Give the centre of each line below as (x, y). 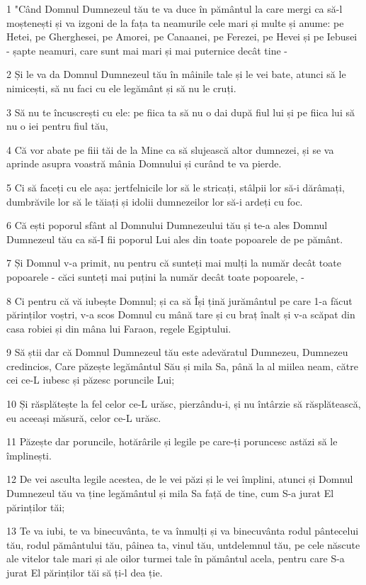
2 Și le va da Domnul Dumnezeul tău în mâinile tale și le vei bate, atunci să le (176, 74)
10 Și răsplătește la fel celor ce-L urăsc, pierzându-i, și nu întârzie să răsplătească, (184, 404)
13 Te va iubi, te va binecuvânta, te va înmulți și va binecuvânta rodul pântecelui (183, 531)
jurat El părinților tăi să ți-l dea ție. (85, 572)
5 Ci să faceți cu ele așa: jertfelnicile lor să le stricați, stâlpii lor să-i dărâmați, (176, 187)
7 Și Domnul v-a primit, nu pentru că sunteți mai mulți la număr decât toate (174, 263)
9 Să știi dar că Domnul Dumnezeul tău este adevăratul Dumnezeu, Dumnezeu (177, 352)
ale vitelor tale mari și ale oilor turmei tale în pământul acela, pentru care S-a (176, 558)
